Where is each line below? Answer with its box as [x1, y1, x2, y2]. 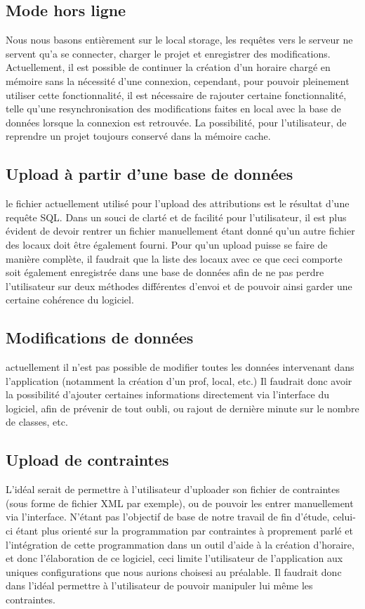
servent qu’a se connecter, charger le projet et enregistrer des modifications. [6, 46, 331, 60]
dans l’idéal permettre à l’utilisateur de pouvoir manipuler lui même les [6, 578, 313, 593]
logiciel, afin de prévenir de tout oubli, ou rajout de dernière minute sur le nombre [6, 400, 359, 415]
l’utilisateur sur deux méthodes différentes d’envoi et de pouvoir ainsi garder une [6, 278, 352, 293]
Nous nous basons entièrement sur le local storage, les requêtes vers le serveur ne [6, 32, 353, 47]
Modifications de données [6, 327, 194, 348]
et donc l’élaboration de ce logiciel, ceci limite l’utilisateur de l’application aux [6, 551, 343, 565]
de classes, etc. [6, 414, 68, 429]
